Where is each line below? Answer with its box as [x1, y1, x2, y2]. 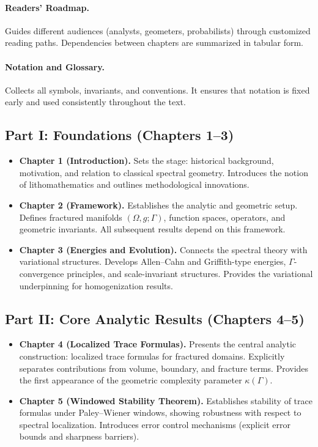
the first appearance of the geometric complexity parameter [19, 374, 242, 386]
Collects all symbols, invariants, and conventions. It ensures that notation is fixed [5, 83, 310, 96]
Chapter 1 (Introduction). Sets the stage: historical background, [19, 154, 274, 167]
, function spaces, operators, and [163, 210, 286, 223]
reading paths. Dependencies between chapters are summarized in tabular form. [5, 36, 304, 49]
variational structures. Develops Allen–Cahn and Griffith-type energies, [19, 255, 286, 268]
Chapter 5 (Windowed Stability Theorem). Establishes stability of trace [19, 394, 312, 407]
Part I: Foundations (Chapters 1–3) [5, 125, 234, 144]
